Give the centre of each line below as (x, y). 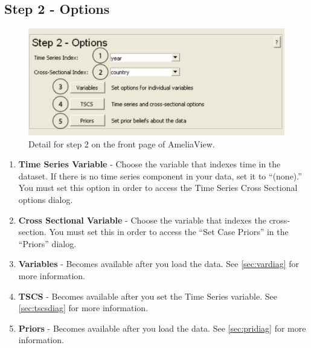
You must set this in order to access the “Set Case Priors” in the (169, 232)
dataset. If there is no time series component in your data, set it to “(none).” (160, 176)
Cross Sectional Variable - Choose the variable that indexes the (142, 220)
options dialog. (46, 199)
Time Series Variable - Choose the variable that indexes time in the (149, 164)
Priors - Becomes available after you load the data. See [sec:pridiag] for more (162, 328)
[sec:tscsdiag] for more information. (83, 308)
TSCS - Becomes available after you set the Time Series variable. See (148, 296)
